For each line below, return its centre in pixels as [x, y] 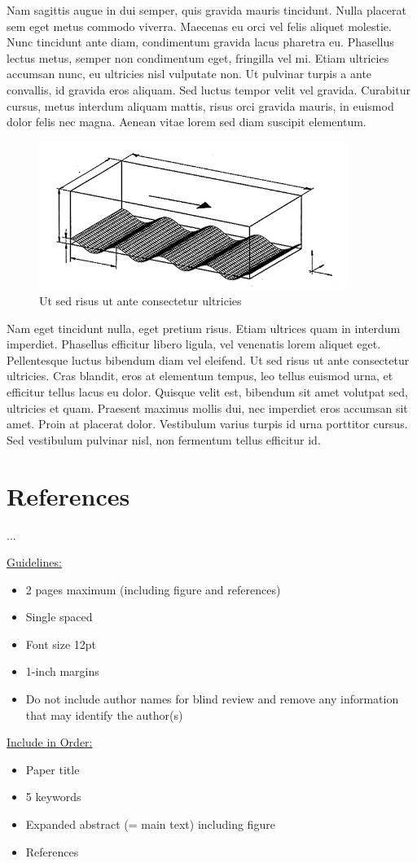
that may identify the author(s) [104, 714]
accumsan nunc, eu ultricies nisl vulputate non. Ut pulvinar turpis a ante [189, 74]
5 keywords [53, 797]
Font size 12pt [61, 644]
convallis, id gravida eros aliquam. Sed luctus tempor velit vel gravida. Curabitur [208, 89]
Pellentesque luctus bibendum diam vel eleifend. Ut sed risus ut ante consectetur [208, 359]
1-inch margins [62, 671]
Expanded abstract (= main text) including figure [150, 824]
